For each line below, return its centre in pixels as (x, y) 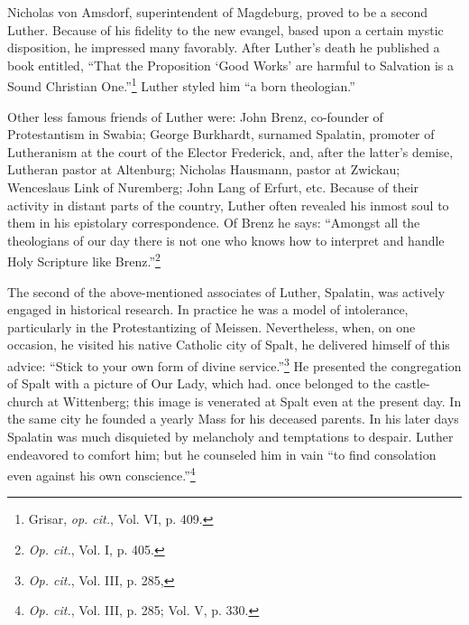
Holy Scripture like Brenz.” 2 (84, 260)
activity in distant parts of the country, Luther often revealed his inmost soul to (228, 205)
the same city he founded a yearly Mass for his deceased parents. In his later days (233, 419)
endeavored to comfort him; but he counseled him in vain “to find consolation (222, 454)
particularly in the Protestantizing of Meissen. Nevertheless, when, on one (212, 326)
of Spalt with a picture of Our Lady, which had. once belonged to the (199, 383)
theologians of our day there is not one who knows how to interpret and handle (226, 240)
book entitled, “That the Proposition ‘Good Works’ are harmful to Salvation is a (231, 65)
